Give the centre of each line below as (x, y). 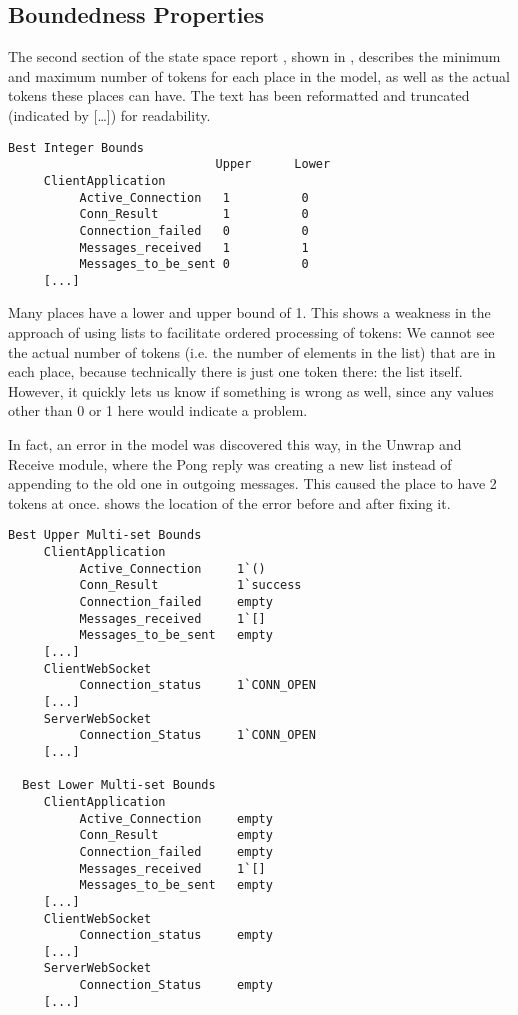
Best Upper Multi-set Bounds (105, 535)
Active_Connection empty (176, 818)
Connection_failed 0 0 (194, 230)
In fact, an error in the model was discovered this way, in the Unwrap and (235, 444)
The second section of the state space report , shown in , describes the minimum (254, 56)
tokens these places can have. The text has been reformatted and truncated (239, 95)
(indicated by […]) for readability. (109, 114)
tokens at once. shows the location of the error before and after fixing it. (229, 502)
